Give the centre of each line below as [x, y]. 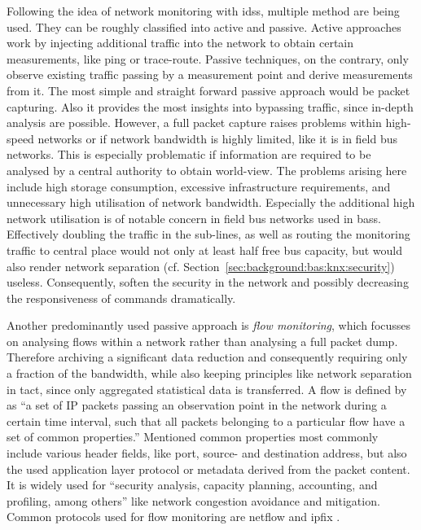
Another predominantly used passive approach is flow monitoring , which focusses [209, 325]
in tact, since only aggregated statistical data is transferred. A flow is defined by [207, 389]
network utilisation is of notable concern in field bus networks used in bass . [194, 218]
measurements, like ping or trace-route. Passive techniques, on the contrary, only [208, 58]
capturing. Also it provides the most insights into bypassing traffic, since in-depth [210, 106]
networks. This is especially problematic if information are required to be [189, 154]
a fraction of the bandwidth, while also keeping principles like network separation [209, 373]
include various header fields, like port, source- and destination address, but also [207, 453]
